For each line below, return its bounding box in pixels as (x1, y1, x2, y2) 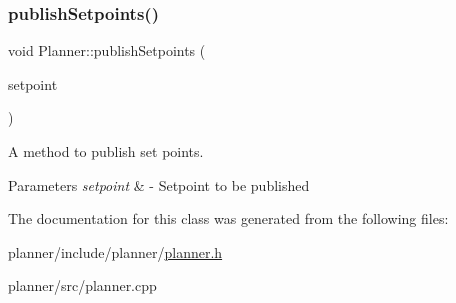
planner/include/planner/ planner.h (8, 241, 223, 262)
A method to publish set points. (8, 141, 204, 161)
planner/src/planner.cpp (8, 275, 157, 296)
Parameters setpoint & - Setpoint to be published (8, 174, 310, 195)
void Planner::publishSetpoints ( (8, 40, 206, 61)
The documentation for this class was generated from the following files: (8, 208, 449, 229)
